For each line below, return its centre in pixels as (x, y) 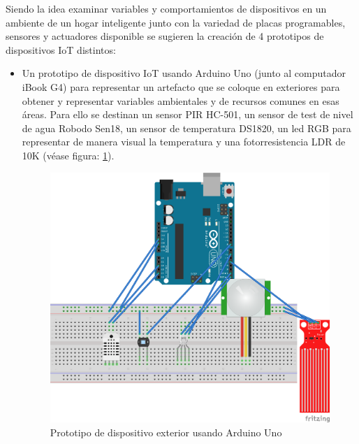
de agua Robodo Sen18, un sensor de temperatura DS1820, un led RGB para (186, 128)
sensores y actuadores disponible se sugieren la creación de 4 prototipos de (165, 36)
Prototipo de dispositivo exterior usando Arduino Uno (166, 432)
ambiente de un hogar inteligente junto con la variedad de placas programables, (176, 22)
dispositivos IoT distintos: (61, 49)
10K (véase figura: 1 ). (68, 155)
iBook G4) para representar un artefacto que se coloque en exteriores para (181, 86)
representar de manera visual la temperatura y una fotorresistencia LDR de (184, 142)
